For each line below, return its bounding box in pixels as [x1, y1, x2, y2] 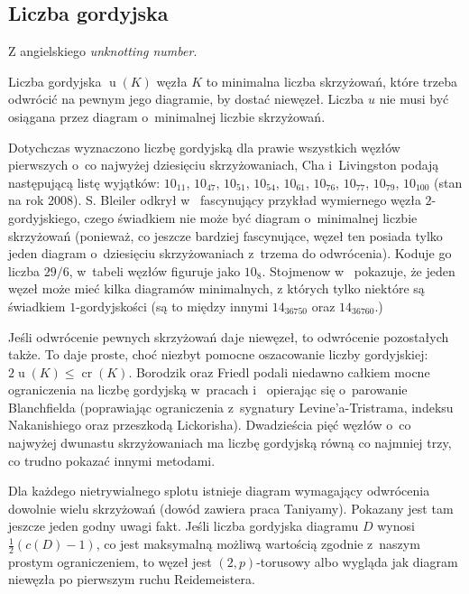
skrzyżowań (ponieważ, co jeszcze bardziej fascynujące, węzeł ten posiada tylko [8, 226, 443, 245]
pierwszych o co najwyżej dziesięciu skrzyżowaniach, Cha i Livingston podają [8, 155, 439, 174]
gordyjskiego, [8, 208, 80, 227]
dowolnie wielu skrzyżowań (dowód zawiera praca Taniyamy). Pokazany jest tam [8, 498, 454, 517]
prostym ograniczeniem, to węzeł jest [8, 552, 212, 571]
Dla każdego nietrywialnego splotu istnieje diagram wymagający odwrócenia [8, 481, 430, 500]
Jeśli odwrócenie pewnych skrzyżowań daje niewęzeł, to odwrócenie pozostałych [8, 327, 449, 346]
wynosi [377, 516, 415, 535]
